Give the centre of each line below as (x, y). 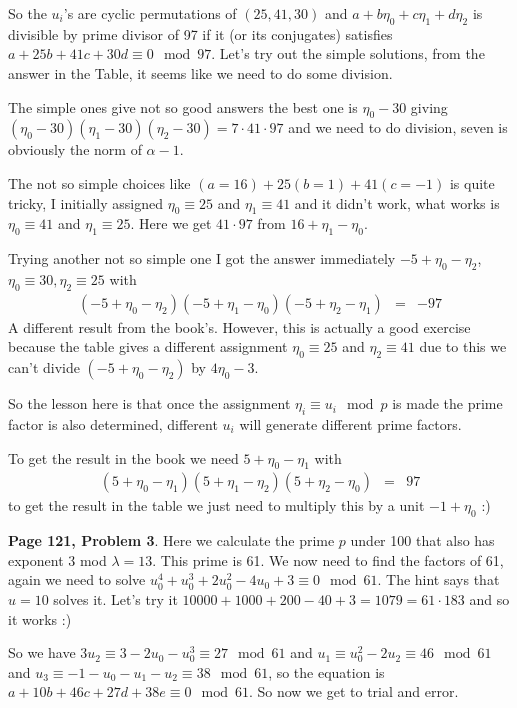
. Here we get (171, 223)
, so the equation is (326, 671)
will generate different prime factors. (350, 423)
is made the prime (447, 403)
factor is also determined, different (113, 423)
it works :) (40, 618)
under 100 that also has (422, 540)
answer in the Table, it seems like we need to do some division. (200, 72)
